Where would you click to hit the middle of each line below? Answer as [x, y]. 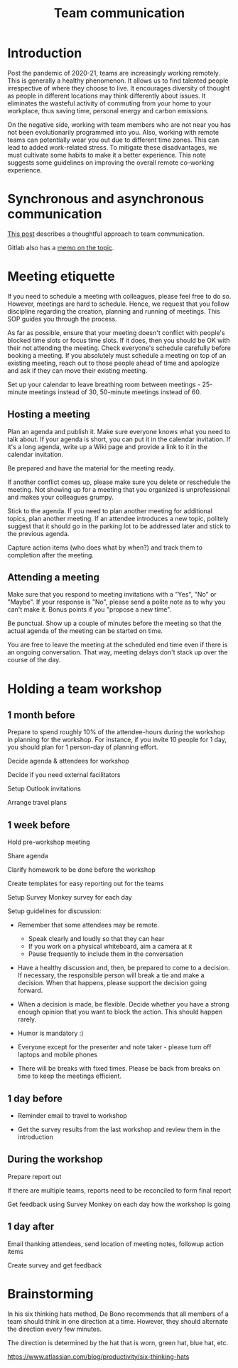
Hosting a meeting [49, 415]
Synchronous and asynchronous [106, 199]
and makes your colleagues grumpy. [60, 497]
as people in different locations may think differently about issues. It [107, 96]
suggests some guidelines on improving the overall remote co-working [111, 163]
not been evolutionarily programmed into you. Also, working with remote [113, 132]
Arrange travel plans [37, 803]
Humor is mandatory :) [50, 1033]
